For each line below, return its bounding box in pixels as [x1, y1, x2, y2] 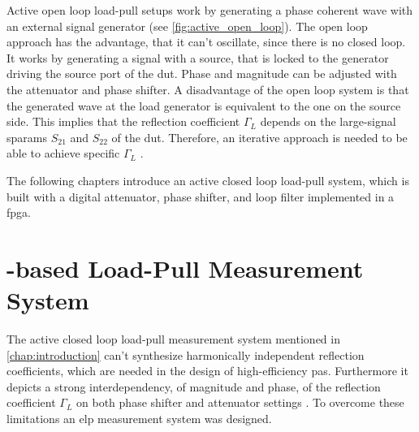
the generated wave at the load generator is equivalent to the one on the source [6, 97, 401, 114]
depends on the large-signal [260, 113, 396, 130]
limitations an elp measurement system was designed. [6, 410, 272, 426]
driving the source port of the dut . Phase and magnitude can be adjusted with [6, 65, 397, 82]
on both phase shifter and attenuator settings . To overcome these [76, 394, 404, 411]
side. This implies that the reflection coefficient [6, 113, 240, 130]
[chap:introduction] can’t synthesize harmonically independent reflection [6, 346, 365, 363]
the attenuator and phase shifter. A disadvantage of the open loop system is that [6, 80, 409, 97]
